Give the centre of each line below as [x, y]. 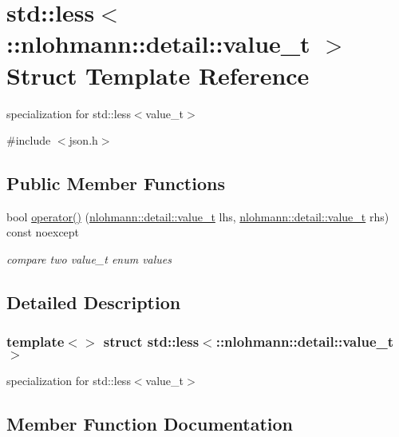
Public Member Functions [116, 183]
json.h [83, 140]
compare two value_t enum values [89, 259]
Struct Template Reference [158, 75]
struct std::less [151, 342]
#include [29, 140]
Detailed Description [94, 302]
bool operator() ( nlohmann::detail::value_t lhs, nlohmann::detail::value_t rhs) [198, 216]
